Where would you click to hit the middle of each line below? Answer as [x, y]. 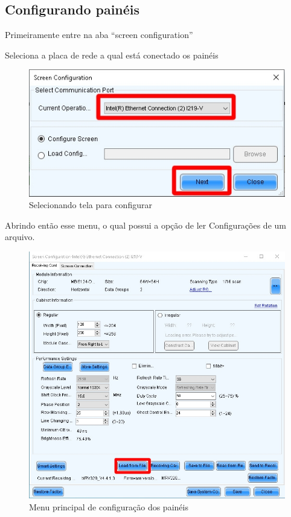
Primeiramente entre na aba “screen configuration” [99, 35]
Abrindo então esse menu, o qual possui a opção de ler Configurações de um [145, 225]
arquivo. [20, 237]
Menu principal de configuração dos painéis [109, 506]
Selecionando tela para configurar [91, 205]
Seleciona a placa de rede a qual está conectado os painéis [112, 55]
